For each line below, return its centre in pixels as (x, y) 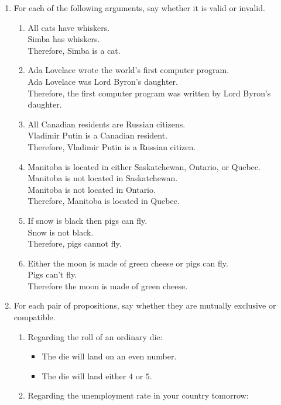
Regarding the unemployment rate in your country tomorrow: (138, 395)
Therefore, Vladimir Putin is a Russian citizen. (112, 146)
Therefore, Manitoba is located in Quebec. (104, 201)
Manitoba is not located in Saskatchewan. (103, 178)
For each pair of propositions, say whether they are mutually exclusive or (145, 305)
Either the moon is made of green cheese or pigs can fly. (128, 263)
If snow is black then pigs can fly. (88, 220)
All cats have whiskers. (69, 27)
